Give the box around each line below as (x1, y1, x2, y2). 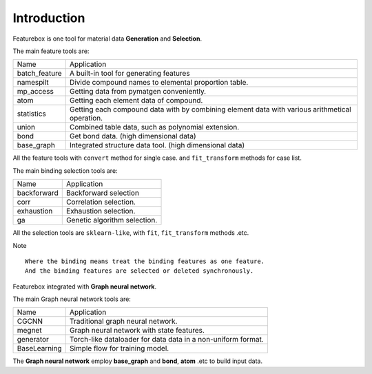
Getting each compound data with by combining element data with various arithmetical (69, 105, 351, 114)
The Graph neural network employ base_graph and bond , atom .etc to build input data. (12, 357, 263, 365)
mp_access (17, 87, 54, 96)
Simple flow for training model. (69, 344, 169, 353)
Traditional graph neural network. (69, 317, 178, 326)
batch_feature (17, 69, 62, 79)
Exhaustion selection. (65, 207, 136, 216)
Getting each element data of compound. (69, 96, 203, 105)
